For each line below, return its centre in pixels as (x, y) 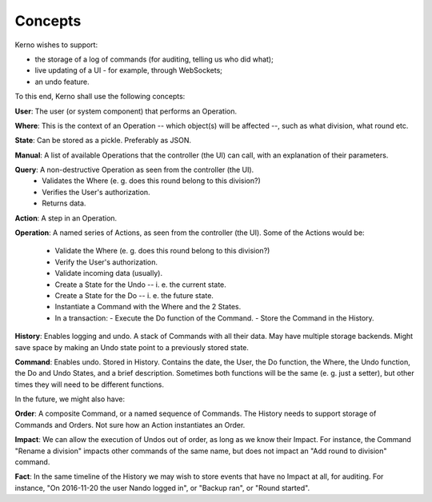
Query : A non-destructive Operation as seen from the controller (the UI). (134, 170)
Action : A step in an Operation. (66, 218)
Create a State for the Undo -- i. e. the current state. (141, 285)
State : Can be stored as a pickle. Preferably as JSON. (103, 141)
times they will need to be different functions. (89, 384)
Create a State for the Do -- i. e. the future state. (134, 295)
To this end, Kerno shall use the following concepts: (100, 97)
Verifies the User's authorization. (96, 192)
